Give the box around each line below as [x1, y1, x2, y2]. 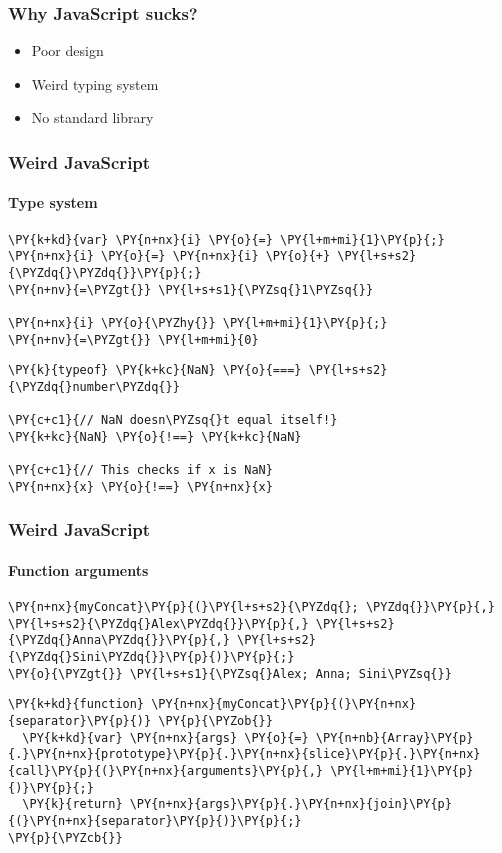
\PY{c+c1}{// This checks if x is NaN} [8, 463, 273, 478]
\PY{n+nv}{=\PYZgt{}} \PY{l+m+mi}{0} [8, 332, 259, 347]
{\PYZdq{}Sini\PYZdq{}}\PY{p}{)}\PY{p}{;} [8, 650, 295, 665]
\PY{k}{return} [22, 797, 123, 812]
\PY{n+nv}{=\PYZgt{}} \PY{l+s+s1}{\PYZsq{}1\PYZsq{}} [8, 282, 374, 297]
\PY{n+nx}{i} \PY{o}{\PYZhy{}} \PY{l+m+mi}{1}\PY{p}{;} [8, 315, 388, 330]
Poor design [31, 40, 104, 61]
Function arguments [8, 559, 149, 580]
